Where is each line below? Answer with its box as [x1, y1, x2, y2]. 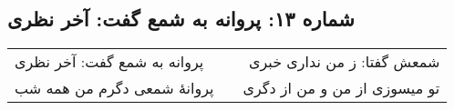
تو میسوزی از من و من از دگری [242, 77, 440, 99]
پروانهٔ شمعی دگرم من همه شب [15, 77, 214, 99]
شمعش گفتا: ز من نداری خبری [248, 51, 440, 73]
